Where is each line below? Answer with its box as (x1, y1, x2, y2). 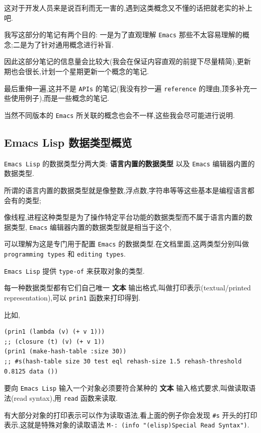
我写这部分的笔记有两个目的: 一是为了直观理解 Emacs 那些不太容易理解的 (4, 29, 242, 40)
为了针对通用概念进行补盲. (27, 39, 114, 49)
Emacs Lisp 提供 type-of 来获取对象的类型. (4, 265, 145, 276)
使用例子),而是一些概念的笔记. (11, 93, 110, 103)
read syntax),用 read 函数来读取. (14, 392, 118, 403)
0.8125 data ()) (4, 367, 58, 375)
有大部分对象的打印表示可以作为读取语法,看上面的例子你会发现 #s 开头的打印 (4, 409, 257, 420)
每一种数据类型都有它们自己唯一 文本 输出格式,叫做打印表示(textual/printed (4, 282, 251, 293)
